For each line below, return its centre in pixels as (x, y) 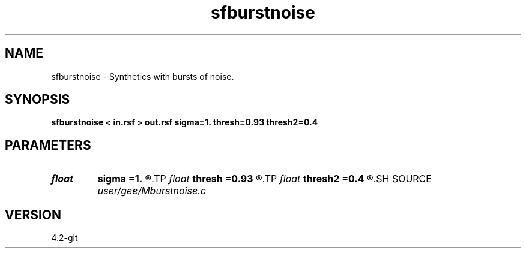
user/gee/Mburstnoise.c (152, 191)
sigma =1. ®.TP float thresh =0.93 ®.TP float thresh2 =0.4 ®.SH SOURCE (265, 179)
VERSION (33, 215)
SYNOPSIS (38, 100)
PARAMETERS (48, 145)
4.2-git (65, 238)
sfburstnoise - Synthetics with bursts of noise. (143, 76)
